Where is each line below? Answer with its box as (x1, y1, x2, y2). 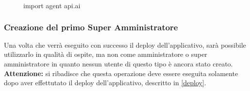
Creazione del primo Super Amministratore (4, 21, 178, 33)
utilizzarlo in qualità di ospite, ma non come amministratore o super (4, 49, 207, 59)
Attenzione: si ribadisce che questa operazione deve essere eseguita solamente (4, 68, 238, 78)
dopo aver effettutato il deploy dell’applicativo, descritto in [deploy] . (4, 78, 206, 88)
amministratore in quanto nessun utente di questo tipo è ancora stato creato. (4, 59, 233, 68)
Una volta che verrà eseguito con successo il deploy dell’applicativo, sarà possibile (4, 39, 246, 50)
